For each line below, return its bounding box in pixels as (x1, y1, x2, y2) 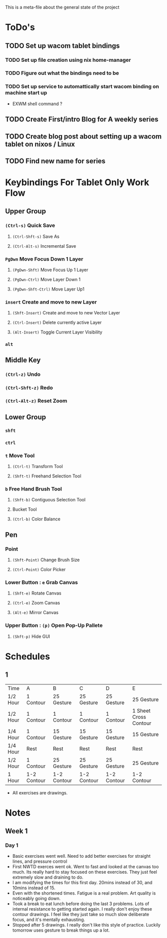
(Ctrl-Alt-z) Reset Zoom (5, 397, 68, 404)
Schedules (5, 650, 50, 662)
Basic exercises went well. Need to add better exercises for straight (12, 853, 151, 859)
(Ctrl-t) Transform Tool (12, 463, 63, 469)
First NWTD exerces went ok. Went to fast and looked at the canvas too (12, 864, 159, 870)
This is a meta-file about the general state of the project (5, 4, 120, 10)
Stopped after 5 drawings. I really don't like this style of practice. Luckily (12, 922, 161, 928)
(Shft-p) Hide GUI (12, 633, 51, 639)
